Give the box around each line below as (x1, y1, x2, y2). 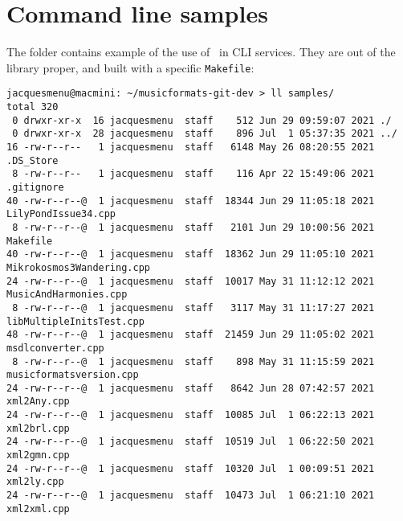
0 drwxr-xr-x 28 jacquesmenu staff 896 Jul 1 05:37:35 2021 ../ (12, 128, 397, 140)
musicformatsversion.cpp (6, 369, 139, 381)
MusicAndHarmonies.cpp (6, 289, 128, 301)
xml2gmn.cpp (6, 449, 70, 462)
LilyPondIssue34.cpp (6, 208, 116, 220)
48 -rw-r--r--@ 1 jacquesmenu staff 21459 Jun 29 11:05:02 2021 (6, 329, 375, 341)
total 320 (6, 101, 59, 113)
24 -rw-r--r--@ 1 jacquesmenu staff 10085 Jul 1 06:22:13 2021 (6, 409, 375, 421)
